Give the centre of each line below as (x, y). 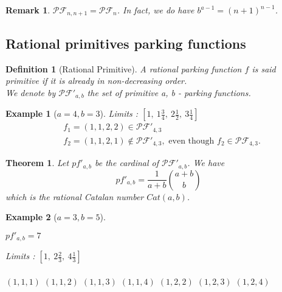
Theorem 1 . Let (37, 163)
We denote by (31, 92)
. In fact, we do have (156, 10)
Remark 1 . (28, 10)
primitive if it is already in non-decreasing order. (96, 81)
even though (191, 141)
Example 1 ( (31, 113)
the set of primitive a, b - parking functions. (169, 92)
